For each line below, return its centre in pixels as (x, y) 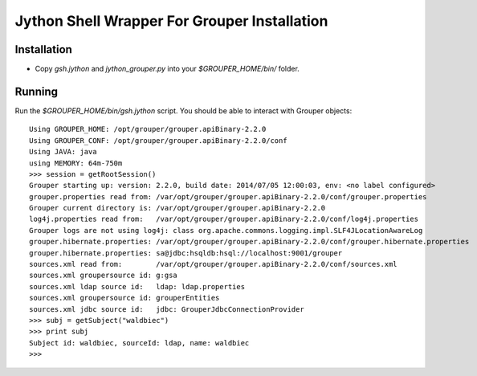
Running (37, 91)
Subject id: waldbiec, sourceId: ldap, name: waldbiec (139, 343)
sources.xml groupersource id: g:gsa (104, 276)
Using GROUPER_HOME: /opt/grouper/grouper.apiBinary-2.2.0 (148, 129)
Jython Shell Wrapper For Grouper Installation (171, 21)
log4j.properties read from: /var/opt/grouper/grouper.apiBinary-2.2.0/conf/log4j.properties (224, 219)
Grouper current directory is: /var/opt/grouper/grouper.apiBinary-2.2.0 (177, 208)
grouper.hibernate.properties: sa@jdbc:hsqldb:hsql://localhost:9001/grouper (186, 253)
